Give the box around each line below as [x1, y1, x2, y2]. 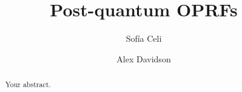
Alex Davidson [116, 52, 171, 65]
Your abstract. [5, 79, 51, 90]
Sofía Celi [126, 32, 162, 45]
